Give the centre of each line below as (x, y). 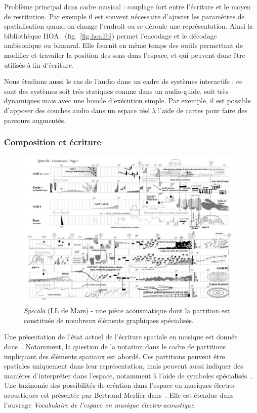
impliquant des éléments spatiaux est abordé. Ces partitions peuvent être (115, 356)
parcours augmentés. (35, 120)
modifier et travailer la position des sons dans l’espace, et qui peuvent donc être (125, 55)
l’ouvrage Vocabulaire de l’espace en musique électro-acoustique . (100, 404)
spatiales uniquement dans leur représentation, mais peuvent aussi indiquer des (124, 366)
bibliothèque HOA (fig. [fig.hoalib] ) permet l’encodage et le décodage (110, 35)
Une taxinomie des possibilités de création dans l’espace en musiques (108, 385)
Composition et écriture (53, 142)
